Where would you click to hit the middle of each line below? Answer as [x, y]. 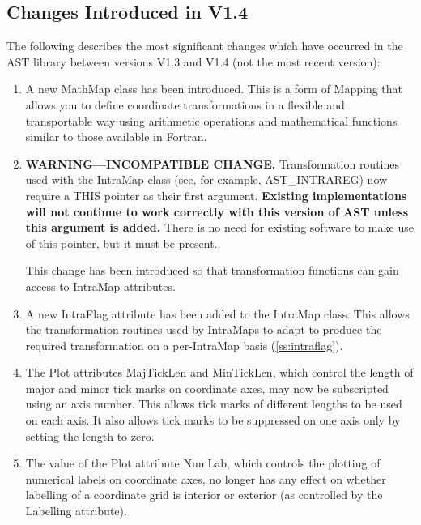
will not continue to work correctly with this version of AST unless [217, 211]
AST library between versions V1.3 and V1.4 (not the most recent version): [193, 61]
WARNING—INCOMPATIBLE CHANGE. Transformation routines [213, 163]
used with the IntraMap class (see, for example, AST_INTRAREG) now [206, 179]
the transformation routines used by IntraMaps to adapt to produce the [204, 329]
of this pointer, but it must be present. [121, 243]
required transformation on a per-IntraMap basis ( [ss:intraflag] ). [184, 345]
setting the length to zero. [90, 435]
